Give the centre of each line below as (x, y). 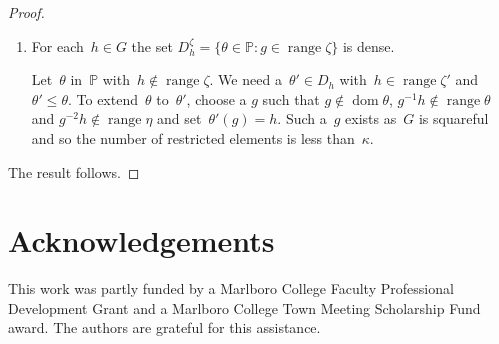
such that (291, 98)
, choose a (216, 98)
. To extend (102, 98)
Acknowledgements (141, 240)
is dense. (368, 45)
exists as (371, 118)
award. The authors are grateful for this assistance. (164, 327)
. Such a (302, 118)
